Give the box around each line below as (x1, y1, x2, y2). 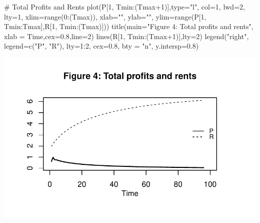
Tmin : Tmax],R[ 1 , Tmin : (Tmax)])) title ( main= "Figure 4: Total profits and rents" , (4, 21, 253, 32)
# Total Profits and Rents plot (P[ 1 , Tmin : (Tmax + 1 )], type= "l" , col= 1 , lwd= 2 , (4, 2, 245, 12)
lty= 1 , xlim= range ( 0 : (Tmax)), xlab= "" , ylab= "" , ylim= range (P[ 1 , (4, 11, 206, 22)
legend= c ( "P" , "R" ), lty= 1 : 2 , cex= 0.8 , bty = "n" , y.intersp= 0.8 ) (4, 41, 199, 51)
